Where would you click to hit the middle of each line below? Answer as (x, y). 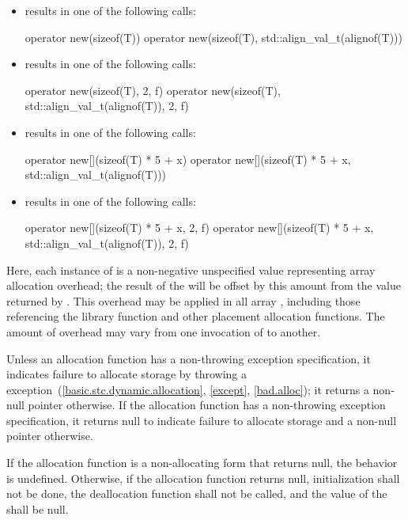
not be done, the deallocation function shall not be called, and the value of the (197, 493)
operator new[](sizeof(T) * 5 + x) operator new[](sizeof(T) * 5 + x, (188, 159)
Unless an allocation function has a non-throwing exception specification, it (189, 358)
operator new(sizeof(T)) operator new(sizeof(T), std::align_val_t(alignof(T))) (213, 37)
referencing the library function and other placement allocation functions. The (196, 316)
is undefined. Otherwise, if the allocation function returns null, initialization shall (203, 478)
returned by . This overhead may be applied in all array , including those (183, 300)
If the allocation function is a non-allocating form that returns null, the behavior (202, 463)
